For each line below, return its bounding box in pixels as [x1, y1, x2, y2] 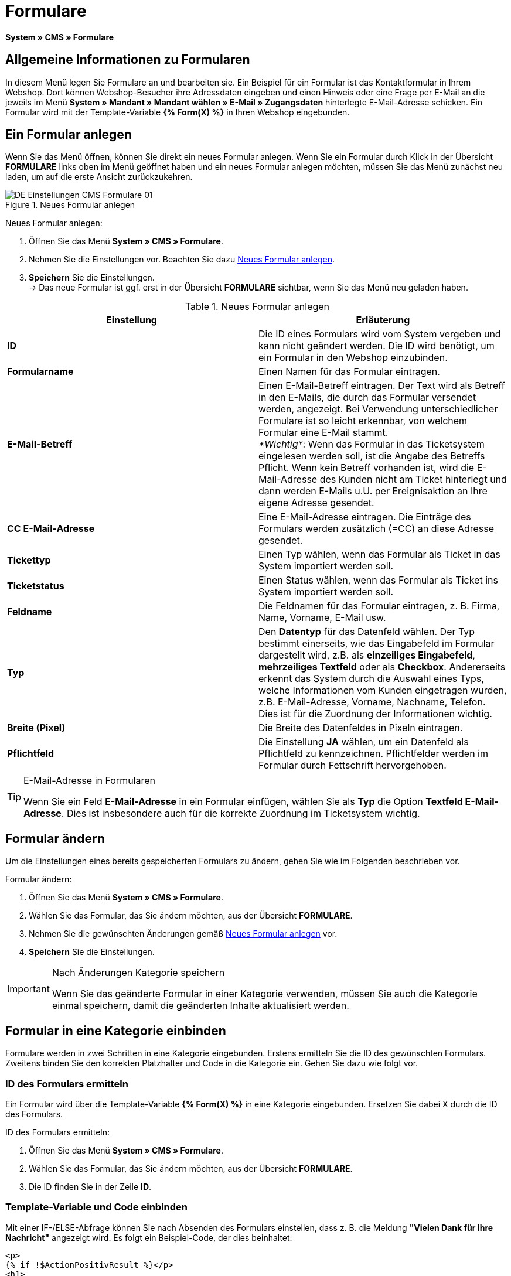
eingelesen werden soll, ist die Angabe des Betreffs [258, 450, 485, 462]
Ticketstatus [7, 580, 64, 592]
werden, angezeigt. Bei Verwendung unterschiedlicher [258, 403, 498, 415]
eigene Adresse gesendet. [258, 497, 374, 509]
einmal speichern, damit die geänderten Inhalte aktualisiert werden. [52, 999, 349, 1012]
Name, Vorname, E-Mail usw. [258, 612, 386, 624]
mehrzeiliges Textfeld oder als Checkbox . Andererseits [258, 661, 506, 673]
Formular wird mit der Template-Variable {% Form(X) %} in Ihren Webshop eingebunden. [5, 107, 350, 117]
